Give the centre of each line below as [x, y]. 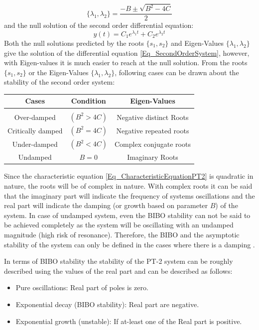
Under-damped [35, 144]
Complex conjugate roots [152, 144]
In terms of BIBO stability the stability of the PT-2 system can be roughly [119, 261]
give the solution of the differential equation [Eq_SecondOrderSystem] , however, [127, 53]
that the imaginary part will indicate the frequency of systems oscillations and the [129, 195]
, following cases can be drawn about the [177, 72]
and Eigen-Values [197, 43]
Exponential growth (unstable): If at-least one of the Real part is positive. [129, 321]
